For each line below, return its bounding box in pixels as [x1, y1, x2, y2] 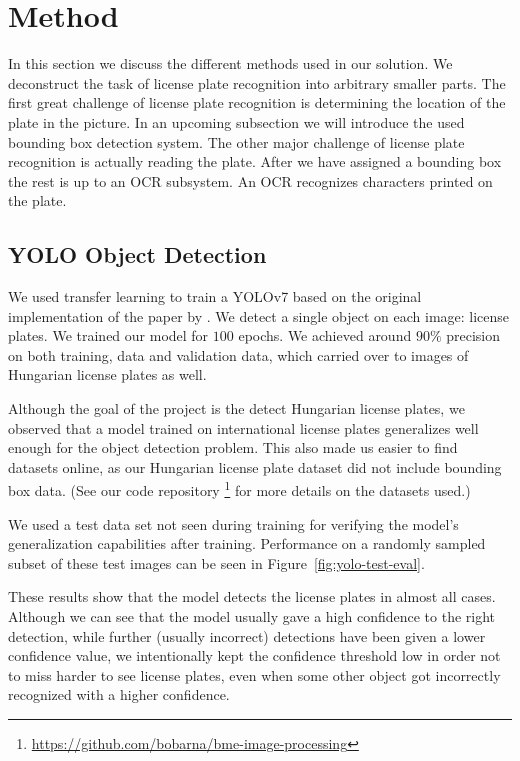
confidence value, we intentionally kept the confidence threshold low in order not [8, 645, 501, 666]
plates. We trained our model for [8, 325, 209, 346]
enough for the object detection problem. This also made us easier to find [8, 437, 458, 458]
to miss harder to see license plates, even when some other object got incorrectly [8, 664, 501, 685]
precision [446, 325, 501, 346]
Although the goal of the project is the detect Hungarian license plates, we [8, 398, 465, 419]
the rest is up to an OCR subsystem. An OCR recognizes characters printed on [8, 170, 493, 191]
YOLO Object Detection [8, 239, 267, 270]
